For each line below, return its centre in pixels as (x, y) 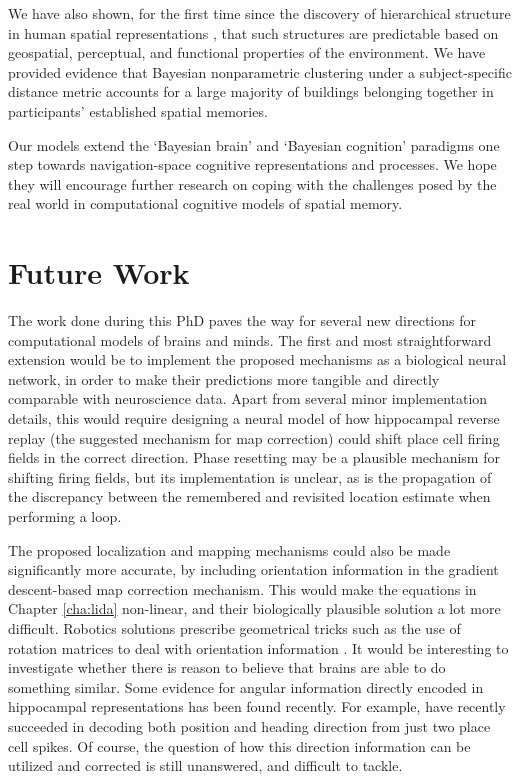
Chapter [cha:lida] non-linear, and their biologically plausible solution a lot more (254, 608)
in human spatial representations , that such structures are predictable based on (253, 32)
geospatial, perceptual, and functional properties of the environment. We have (247, 52)
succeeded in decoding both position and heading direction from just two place (249, 725)
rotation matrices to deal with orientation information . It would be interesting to (258, 647)
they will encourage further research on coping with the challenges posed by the (252, 183)
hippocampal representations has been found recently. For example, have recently (257, 706)
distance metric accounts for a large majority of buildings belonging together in (251, 91)
